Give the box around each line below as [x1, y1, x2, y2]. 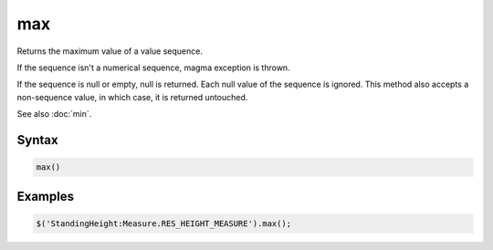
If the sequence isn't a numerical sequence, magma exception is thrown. [16, 62, 291, 73]
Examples [16, 188, 75, 204]
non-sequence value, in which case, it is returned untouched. [16, 91, 248, 102]
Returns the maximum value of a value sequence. [16, 46, 203, 57]
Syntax [16, 132, 58, 148]
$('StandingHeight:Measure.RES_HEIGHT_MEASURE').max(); [36, 218, 292, 228]
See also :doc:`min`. [16, 109, 92, 120]
